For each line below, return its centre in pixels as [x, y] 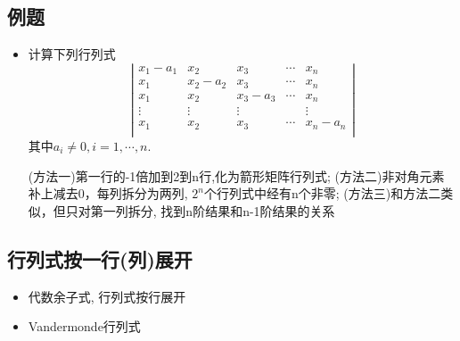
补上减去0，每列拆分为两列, [108, 193]
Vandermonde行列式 [84, 326]
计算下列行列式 [72, 54]
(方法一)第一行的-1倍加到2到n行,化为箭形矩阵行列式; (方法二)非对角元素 [236, 175]
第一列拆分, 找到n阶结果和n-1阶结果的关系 [213, 210]
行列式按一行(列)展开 [100, 258]
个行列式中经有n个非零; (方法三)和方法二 [323, 193]
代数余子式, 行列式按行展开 [107, 296]
